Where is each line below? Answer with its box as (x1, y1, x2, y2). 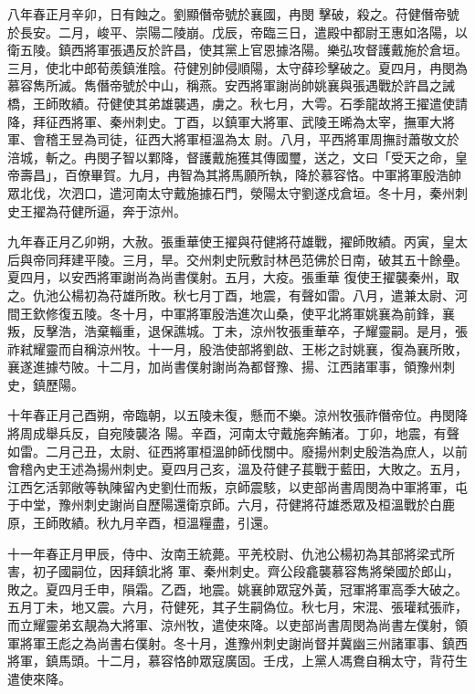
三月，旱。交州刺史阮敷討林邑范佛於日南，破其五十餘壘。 (121, 249, 468, 268)
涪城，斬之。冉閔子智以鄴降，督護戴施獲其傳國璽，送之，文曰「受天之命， (7, 147, 455, 166)
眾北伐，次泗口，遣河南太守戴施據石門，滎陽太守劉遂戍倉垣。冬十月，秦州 (7, 183, 455, 202)
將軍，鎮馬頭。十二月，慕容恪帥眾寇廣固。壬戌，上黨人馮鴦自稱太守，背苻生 (7, 651, 468, 670)
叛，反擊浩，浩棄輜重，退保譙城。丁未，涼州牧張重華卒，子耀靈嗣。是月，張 (7, 321, 468, 341)
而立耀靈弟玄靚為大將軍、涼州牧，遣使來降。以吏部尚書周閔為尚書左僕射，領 (7, 615, 468, 634)
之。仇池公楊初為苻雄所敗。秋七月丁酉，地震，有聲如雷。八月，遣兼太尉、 (7, 285, 455, 304)
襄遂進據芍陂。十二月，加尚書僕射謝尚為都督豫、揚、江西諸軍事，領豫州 (7, 357, 442, 376)
